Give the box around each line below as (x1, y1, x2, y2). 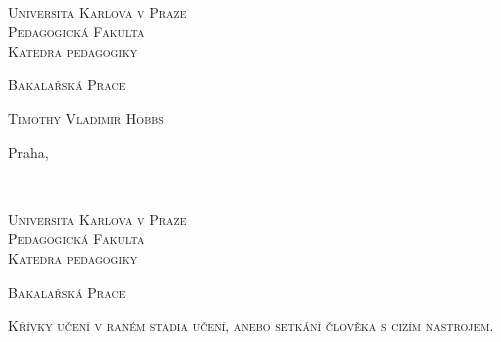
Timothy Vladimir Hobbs (8, 107, 164, 128)
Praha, (8, 141, 49, 162)
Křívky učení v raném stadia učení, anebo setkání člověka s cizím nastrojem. (8, 315, 494, 336)
